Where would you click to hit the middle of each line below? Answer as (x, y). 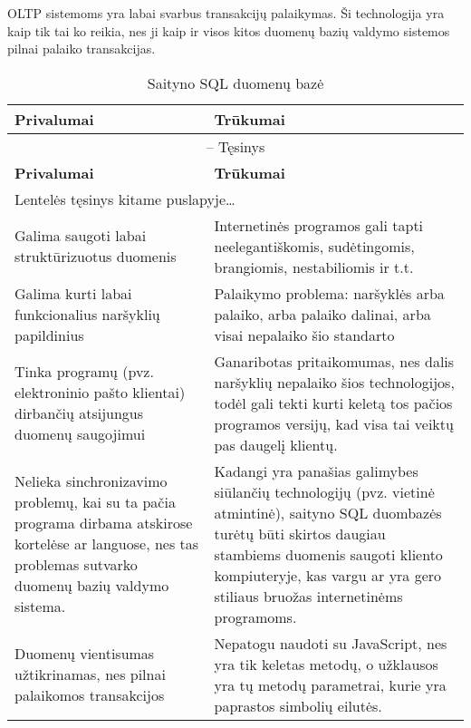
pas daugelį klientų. (276, 444)
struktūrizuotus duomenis (96, 257)
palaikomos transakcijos (90, 695)
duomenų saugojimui (80, 434)
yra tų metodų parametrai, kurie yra (330, 684)
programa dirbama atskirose (104, 523)
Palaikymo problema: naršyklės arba (329, 293)
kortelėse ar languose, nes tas (107, 544)
